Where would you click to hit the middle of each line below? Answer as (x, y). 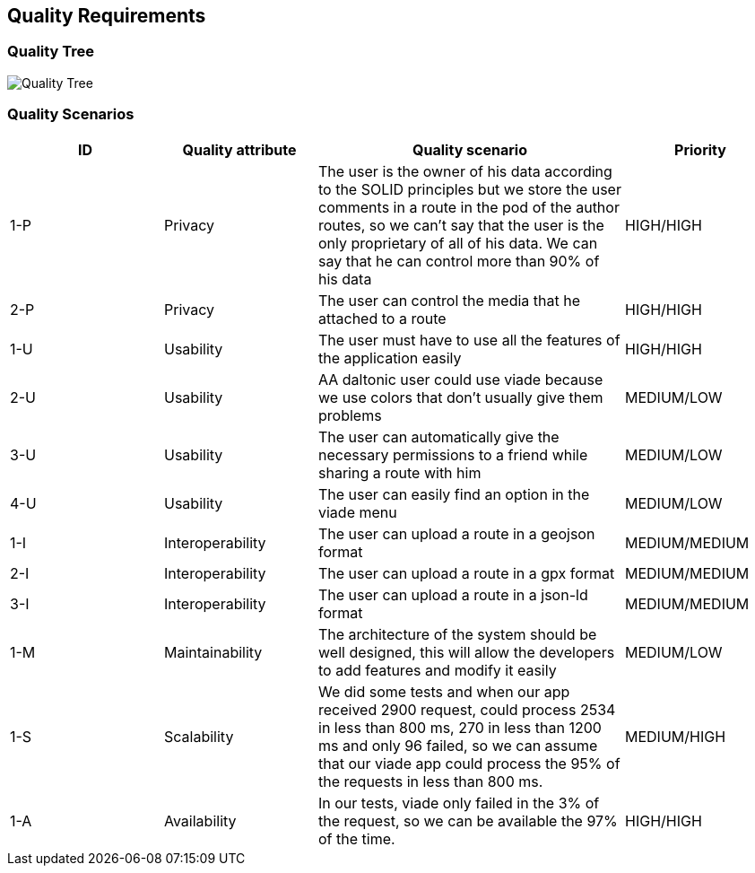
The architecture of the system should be (458, 634)
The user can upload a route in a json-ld (453, 594)
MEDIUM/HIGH (676, 736)
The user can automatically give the (439, 436)
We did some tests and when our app (444, 691)
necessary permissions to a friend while (453, 454)
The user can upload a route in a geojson (457, 533)
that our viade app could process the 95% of (469, 763)
